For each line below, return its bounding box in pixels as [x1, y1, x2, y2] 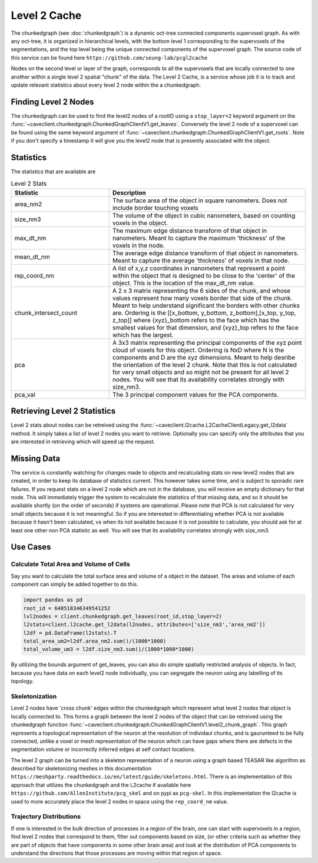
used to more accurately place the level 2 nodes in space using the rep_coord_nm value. [11, 798, 228, 805]
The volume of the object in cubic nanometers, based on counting [112, 211, 296, 219]
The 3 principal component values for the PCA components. [112, 390, 279, 398]
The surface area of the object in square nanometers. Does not [112, 196, 287, 205]
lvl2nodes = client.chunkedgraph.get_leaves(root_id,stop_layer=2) [23, 613, 223, 620]
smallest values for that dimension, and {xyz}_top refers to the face [112, 323, 299, 331]
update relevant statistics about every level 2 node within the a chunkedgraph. [11, 81, 201, 88]
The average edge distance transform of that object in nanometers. [112, 249, 299, 257]
